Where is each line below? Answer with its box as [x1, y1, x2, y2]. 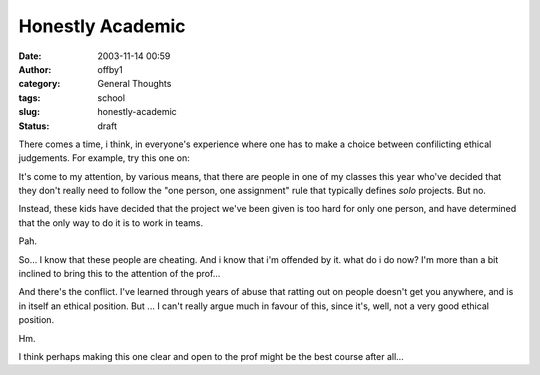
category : [18, 78, 61, 90]
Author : [18, 63, 52, 75]
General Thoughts [97, 78, 172, 90]
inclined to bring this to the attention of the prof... [18, 268, 221, 280]
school [97, 91, 125, 104]
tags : [18, 91, 41, 104]
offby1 [97, 63, 124, 75]
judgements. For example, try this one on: [18, 152, 190, 164]
